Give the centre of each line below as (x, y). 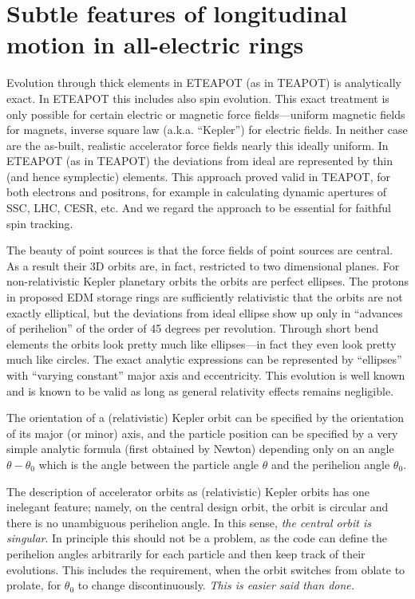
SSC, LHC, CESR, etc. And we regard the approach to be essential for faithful (199, 208)
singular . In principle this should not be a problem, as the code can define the (197, 538)
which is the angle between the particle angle (149, 464)
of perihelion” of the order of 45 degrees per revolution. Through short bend (193, 328)
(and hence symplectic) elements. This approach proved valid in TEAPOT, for (199, 176)
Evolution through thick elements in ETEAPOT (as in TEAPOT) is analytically (204, 83)
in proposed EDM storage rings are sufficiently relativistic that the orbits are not (205, 297)
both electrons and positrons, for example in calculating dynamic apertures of (197, 192)
